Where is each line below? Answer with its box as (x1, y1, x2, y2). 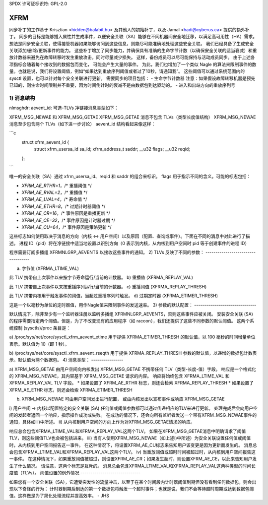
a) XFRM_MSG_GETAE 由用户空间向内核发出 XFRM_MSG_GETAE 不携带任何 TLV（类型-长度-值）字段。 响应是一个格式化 (9, 366, 257, 372)
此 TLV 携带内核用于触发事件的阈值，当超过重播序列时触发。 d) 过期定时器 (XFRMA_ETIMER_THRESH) (9, 293, 218, 299)
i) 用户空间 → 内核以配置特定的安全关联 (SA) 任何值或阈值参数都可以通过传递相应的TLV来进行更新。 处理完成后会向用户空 (9, 405, 258, 411)
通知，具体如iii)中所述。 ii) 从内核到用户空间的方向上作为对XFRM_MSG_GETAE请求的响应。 (9, 419, 196, 425)
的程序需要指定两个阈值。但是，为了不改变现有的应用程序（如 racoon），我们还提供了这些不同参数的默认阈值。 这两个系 (9, 318, 255, 324)
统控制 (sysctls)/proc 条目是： (9, 325, 71, 331)
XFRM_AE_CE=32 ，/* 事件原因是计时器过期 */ (21, 217, 115, 223)
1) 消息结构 (9, 94, 35, 101)
